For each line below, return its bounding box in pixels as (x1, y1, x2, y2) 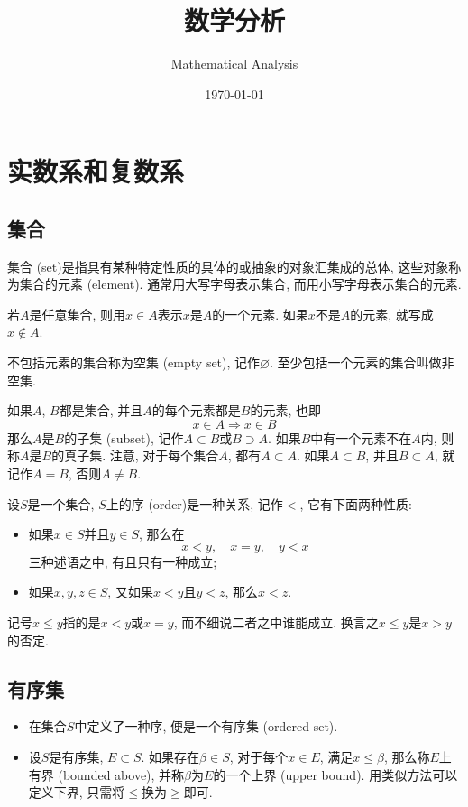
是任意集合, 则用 (29, 304, 126, 323)
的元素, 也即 (250, 401, 321, 420)
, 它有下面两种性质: (299, 494, 412, 513)
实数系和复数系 (7, 153, 185, 190)
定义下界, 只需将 (28, 783, 125, 802)
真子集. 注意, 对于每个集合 (64, 446, 219, 465)
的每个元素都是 (151, 401, 241, 420)
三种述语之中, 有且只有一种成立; (28, 552, 217, 570)
